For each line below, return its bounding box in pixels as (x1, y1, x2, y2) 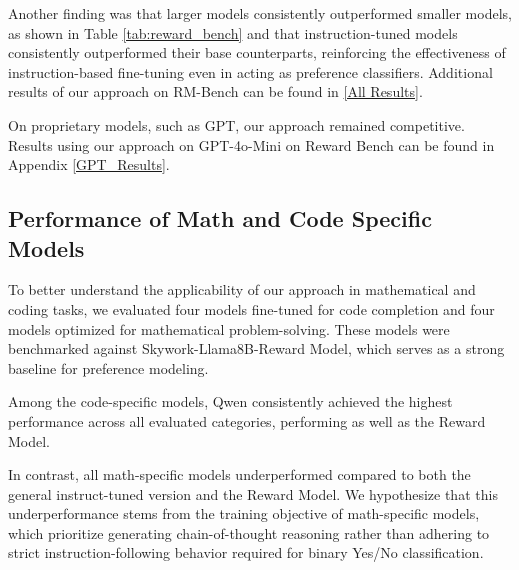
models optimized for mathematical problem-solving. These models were (8, 318, 450, 339)
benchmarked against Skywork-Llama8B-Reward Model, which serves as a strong (8, 338, 505, 359)
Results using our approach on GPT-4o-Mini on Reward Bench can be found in (8, 134, 495, 155)
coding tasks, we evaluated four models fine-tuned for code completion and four (8, 298, 495, 319)
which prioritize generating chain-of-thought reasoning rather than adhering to (8, 522, 490, 543)
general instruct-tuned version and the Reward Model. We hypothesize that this (8, 483, 498, 504)
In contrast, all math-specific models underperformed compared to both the (8, 464, 471, 485)
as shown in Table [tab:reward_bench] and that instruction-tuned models (8, 22, 458, 43)
